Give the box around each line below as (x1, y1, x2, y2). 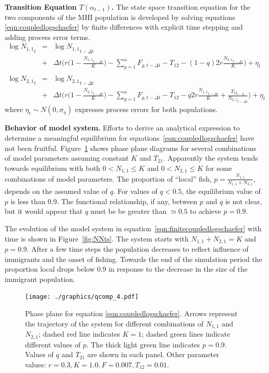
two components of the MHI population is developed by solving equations (5, 11, 235, 22)
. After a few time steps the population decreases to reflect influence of (27, 243, 249, 254)
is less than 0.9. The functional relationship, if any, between (10, 195, 197, 206)
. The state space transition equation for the (111, 2, 251, 12)
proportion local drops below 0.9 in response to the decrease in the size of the (5, 264, 248, 274)
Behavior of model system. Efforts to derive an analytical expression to (5, 122, 240, 133)
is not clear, (225, 195, 262, 206)
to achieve (190, 206, 221, 216)
